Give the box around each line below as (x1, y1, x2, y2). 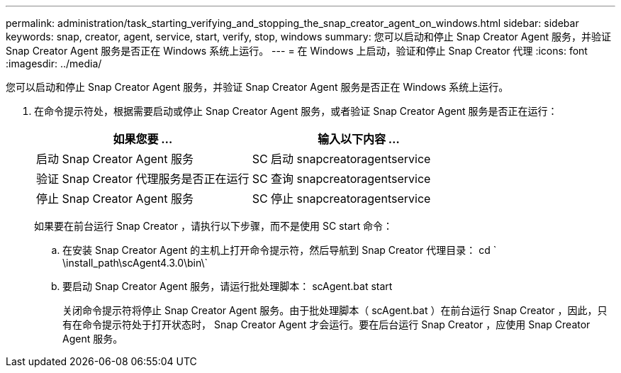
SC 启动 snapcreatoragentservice (252, 152, 431, 166)
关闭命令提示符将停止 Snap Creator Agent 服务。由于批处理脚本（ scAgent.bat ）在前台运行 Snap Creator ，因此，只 (62, 304, 608, 316)
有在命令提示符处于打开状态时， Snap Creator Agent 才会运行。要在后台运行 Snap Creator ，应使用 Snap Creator (62, 318, 591, 330)
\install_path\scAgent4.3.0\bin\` (62, 257, 208, 269)
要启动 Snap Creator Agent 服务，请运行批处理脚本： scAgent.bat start (62, 280, 393, 292)
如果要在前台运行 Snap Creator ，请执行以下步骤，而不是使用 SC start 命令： (34, 220, 393, 232)
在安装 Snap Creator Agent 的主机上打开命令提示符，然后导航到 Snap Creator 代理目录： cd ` (62, 244, 497, 256)
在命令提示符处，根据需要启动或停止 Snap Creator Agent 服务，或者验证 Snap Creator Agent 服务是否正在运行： (34, 105, 558, 117)
